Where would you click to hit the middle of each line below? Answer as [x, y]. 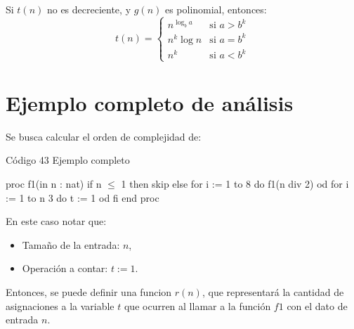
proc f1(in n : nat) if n [54, 183]
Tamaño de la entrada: [71, 244]
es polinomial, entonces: [216, 9]
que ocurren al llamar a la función [197, 305]
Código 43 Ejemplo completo [68, 160]
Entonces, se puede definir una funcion [89, 291]
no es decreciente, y [89, 9]
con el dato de [317, 305]
